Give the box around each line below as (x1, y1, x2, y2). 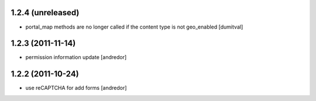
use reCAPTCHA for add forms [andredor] (25, 85, 127, 92)
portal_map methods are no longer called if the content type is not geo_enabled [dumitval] (25, 23, 243, 30)
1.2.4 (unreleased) (11, 8, 80, 18)
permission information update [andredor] (25, 54, 127, 61)
